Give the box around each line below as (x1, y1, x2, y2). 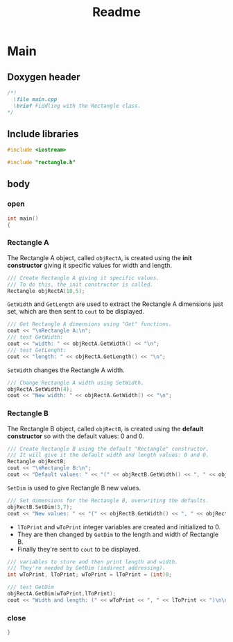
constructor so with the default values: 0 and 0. (7, 432, 144, 440)
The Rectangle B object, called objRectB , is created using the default (7, 424, 204, 433)
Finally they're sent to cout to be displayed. (17, 545, 141, 553)
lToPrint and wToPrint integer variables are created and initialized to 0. (17, 522, 221, 531)
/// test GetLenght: (7, 346, 67, 353)
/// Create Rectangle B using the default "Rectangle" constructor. (7, 445, 209, 452)
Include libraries (7, 128, 79, 140)
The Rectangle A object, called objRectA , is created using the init (7, 253, 192, 262)
